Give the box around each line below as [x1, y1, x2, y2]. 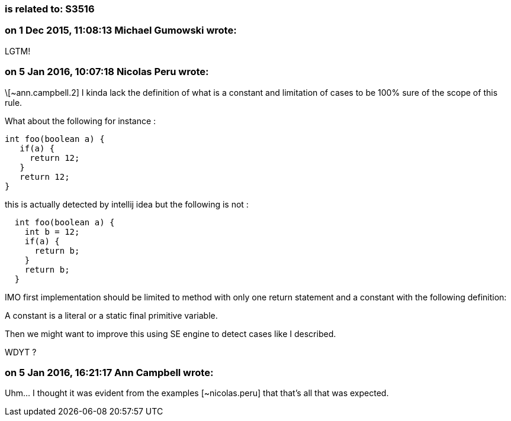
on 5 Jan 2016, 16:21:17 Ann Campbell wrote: [5, 366, 214, 378]
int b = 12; [24, 226, 80, 237]
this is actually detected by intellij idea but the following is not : [5, 199, 249, 209]
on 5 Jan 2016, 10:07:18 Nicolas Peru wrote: [5, 66, 209, 78]
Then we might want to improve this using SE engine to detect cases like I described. [5, 328, 336, 339]
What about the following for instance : [5, 115, 156, 126]
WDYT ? [5, 346, 37, 357]
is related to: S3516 [5, 3, 95, 15]
